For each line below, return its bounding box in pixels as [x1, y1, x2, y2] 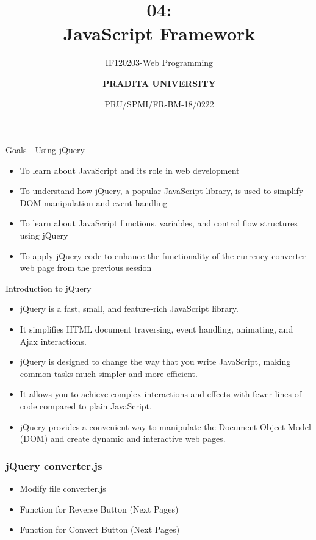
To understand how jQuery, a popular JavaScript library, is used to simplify [20, 184, 304, 197]
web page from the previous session [20, 261, 152, 274]
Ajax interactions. [20, 334, 87, 347]
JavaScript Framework [63, 21, 256, 46]
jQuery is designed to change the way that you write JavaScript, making [20, 355, 291, 368]
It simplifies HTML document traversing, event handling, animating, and [20, 323, 293, 336]
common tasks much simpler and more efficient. [20, 367, 198, 380]
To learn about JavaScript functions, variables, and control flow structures [20, 217, 298, 229]
